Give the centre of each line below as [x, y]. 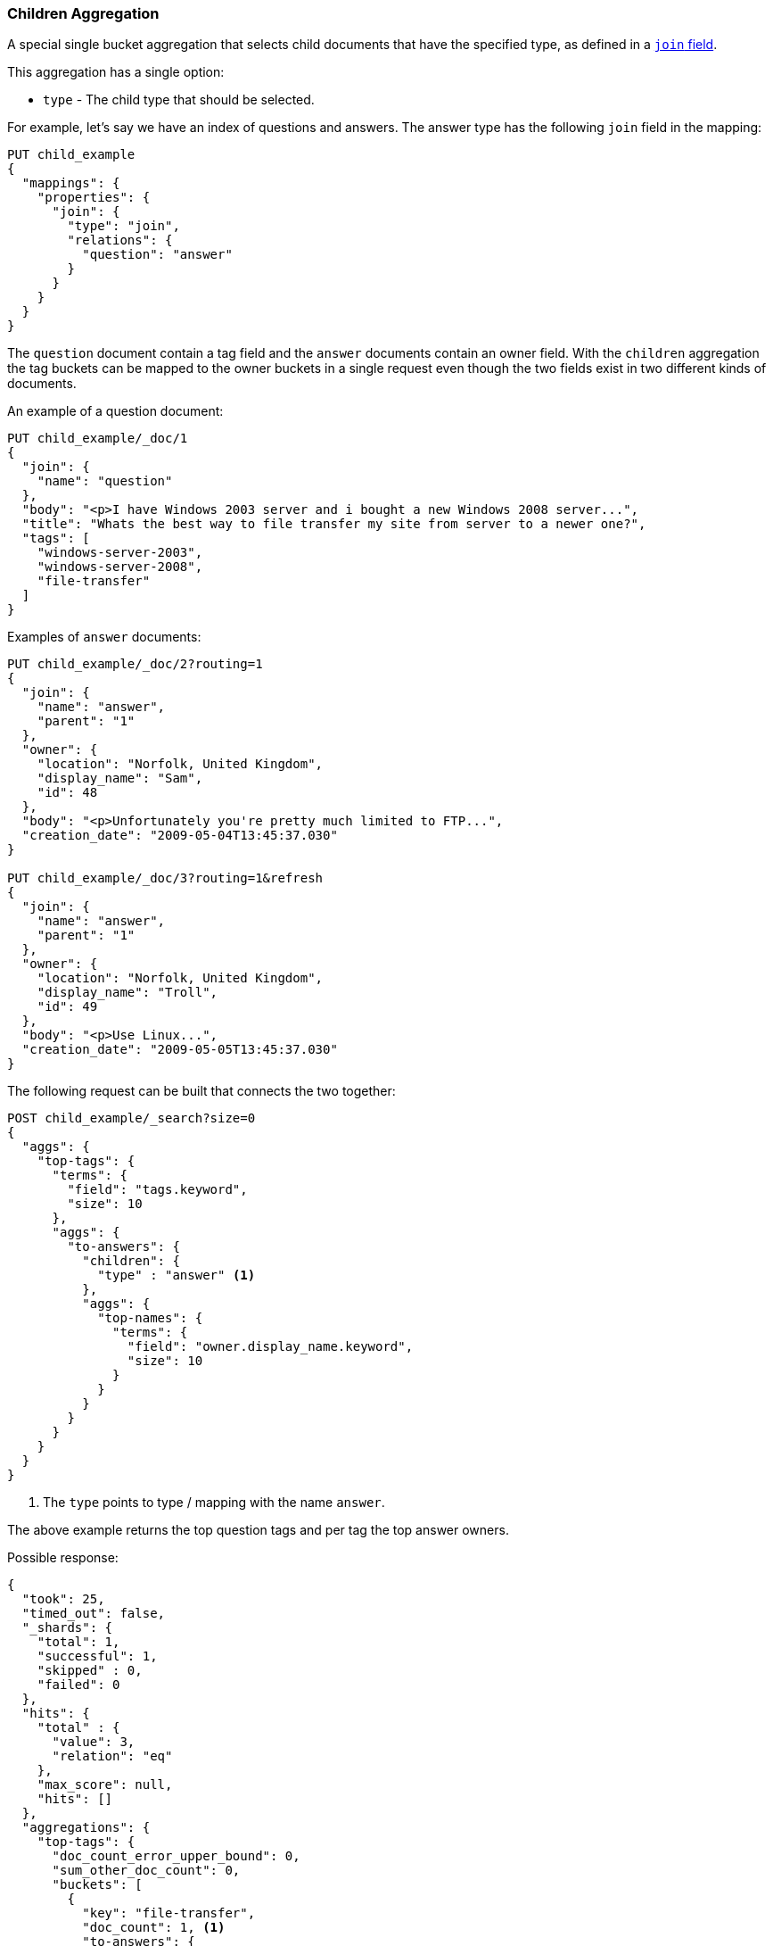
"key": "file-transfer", [169, 1913]
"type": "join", [123, 226]
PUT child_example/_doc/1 [98, 439]
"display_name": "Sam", [120, 778]
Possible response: [63, 1558]
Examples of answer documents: [104, 637]
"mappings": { [71, 183]
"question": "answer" [157, 255]
